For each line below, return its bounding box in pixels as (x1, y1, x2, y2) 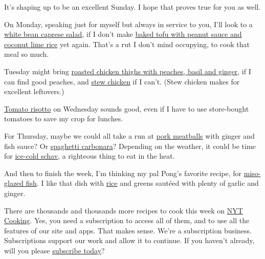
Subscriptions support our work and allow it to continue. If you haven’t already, (4, 235, 255, 246)
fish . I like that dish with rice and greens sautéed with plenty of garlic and (26, 178, 259, 188)
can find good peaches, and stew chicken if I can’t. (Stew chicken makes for (4, 76, 240, 87)
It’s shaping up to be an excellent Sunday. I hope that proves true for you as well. (4, 2, 261, 12)
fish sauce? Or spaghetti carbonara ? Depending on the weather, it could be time (4, 140, 256, 151)
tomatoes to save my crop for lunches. (4, 113, 123, 124)
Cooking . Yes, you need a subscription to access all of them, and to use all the (4, 215, 250, 226)
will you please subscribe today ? (4, 245, 105, 255)
